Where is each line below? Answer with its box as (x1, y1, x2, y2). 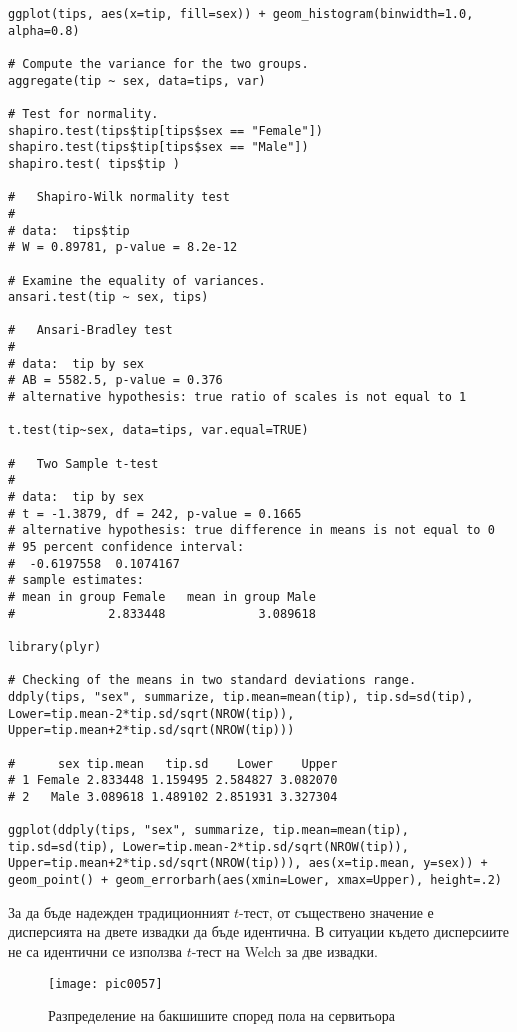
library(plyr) (8, 639, 102, 654)
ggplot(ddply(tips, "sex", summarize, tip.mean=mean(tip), (8, 823, 409, 838)
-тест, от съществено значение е (238, 901, 434, 922)
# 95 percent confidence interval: (8, 540, 245, 554)
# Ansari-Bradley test (8, 323, 173, 338)
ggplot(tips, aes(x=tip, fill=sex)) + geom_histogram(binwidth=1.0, (8, 7, 474, 21)
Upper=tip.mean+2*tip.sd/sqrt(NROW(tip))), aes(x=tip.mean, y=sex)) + (8, 856, 488, 871)
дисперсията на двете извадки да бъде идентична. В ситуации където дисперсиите (8, 921, 509, 942)
